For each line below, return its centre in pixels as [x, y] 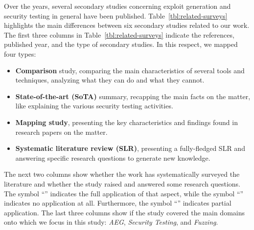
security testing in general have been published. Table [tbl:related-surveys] [116, 15]
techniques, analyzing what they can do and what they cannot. [110, 80]
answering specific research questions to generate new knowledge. [113, 157]
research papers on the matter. [61, 132]
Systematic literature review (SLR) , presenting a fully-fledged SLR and [130, 148]
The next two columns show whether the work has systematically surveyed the [122, 174]
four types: [20, 53]
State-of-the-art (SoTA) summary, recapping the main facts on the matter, [133, 96]
